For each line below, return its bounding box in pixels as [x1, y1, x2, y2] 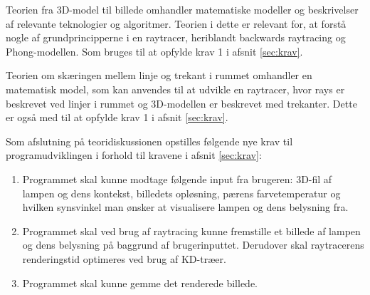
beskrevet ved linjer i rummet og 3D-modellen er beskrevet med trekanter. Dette [6, 95, 357, 110]
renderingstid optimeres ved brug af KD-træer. [22, 251, 226, 266]
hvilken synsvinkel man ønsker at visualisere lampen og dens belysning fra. [22, 200, 349, 214]
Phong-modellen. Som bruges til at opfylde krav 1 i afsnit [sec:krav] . [6, 43, 303, 58]
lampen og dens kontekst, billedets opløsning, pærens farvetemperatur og [22, 185, 341, 200]
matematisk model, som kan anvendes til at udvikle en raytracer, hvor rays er [6, 81, 345, 96]
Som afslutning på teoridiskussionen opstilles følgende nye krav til [6, 133, 293, 148]
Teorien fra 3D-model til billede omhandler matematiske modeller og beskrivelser [6, 2, 359, 16]
